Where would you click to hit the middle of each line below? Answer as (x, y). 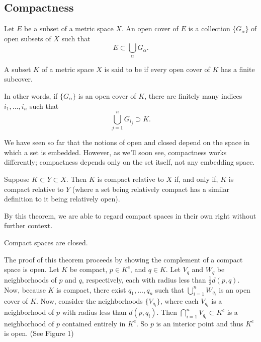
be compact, (89, 269)
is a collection (209, 28)
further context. (28, 225)
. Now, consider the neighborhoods (90, 300)
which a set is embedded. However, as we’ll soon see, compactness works (115, 152)
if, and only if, (196, 179)
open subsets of (28, 38)
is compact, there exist (91, 289)
